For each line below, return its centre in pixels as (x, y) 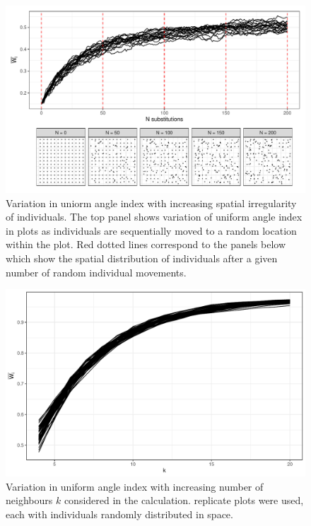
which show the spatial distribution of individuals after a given (142, 258)
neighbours (29, 500)
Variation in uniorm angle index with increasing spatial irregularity (151, 203)
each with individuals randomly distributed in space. (119, 514)
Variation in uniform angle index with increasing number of (135, 486)
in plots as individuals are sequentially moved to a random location (151, 230)
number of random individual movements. (96, 272)
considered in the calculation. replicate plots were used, (184, 500)
